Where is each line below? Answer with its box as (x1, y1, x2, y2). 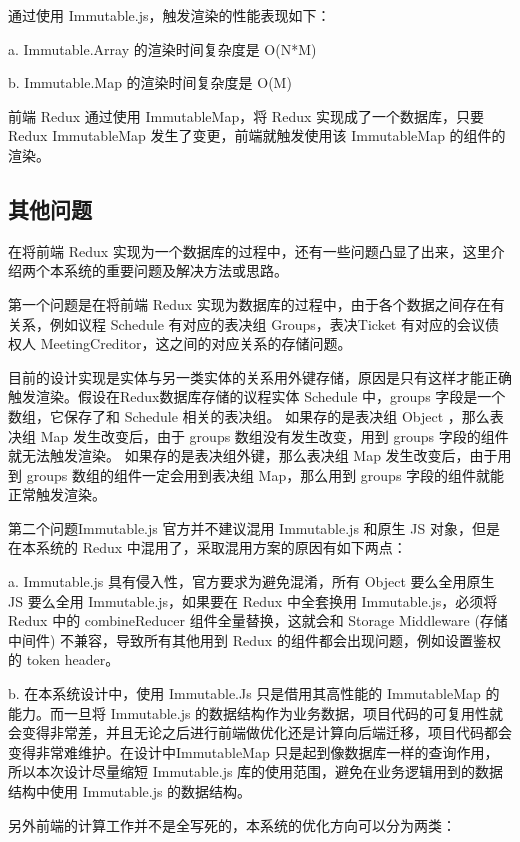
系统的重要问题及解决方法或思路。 (63, 260, 288, 281)
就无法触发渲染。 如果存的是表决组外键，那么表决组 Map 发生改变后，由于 (8, 445, 498, 466)
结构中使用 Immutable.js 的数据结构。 (8, 781, 252, 802)
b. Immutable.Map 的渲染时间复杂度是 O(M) (8, 72, 292, 93)
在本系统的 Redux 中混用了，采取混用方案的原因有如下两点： (8, 537, 407, 558)
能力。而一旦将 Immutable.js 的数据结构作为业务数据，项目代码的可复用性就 (8, 702, 504, 723)
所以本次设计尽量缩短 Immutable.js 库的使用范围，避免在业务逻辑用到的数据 (8, 761, 504, 782)
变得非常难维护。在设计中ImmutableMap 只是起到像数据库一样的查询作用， (8, 741, 499, 762)
